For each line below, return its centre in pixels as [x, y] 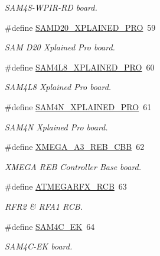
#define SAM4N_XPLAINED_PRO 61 [78, 106]
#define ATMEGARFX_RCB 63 [66, 186]
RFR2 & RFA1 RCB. [44, 206]
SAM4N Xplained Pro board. [56, 127]
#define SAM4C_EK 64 [50, 226]
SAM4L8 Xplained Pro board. [58, 87]
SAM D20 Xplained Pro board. [60, 47]
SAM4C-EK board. [39, 246]
